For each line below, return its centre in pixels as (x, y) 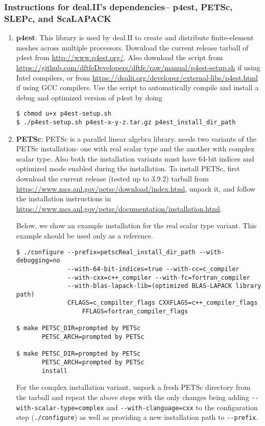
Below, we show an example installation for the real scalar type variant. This (136, 225)
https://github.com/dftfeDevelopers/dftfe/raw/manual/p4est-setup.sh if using (138, 67)
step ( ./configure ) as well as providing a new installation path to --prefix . (137, 417)
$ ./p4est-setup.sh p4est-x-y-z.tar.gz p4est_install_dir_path (126, 122)
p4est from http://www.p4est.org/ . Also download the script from (119, 57)
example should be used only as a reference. (85, 235)
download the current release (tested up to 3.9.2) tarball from (112, 178)
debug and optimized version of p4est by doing (89, 97)
